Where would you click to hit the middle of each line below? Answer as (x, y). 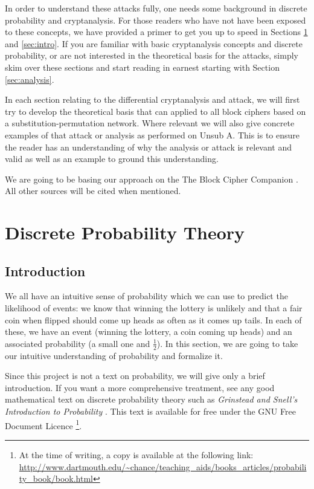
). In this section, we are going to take (227, 343)
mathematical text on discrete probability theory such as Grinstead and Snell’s (151, 399)
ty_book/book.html (56, 478)
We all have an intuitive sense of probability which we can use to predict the (146, 296)
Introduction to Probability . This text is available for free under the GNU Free (150, 411)
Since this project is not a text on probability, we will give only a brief (135, 376)
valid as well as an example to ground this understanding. (112, 159)
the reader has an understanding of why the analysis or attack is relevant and (149, 147)
